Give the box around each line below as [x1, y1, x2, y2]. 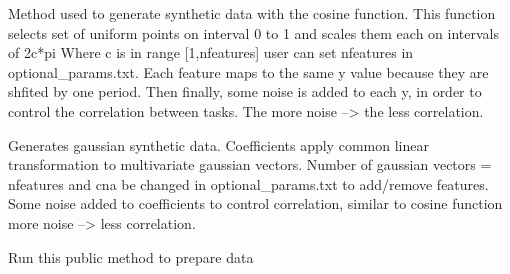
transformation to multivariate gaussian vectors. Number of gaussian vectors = [8, 154, 492, 175]
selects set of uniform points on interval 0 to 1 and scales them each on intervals [8, 22, 499, 43]
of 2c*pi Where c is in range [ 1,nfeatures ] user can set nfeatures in [8, 42, 414, 63]
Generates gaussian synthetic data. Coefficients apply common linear [8, 134, 429, 155]
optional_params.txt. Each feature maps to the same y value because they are [8, 61, 489, 82]
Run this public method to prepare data [8, 246, 254, 267]
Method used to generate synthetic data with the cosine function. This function [8, 3, 496, 23]
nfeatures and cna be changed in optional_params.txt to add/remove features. [8, 173, 489, 194]
